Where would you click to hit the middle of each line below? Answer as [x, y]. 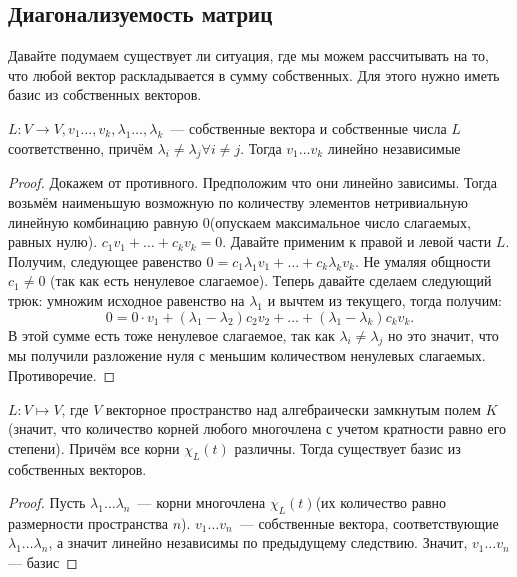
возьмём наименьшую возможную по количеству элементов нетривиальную [238, 201]
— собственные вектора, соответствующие [369, 522]
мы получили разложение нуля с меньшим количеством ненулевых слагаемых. [247, 355]
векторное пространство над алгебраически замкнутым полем [293, 408]
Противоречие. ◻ [62, 374]
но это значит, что [443, 334]
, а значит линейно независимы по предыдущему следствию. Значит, [258, 542]
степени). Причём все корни [94, 447]
